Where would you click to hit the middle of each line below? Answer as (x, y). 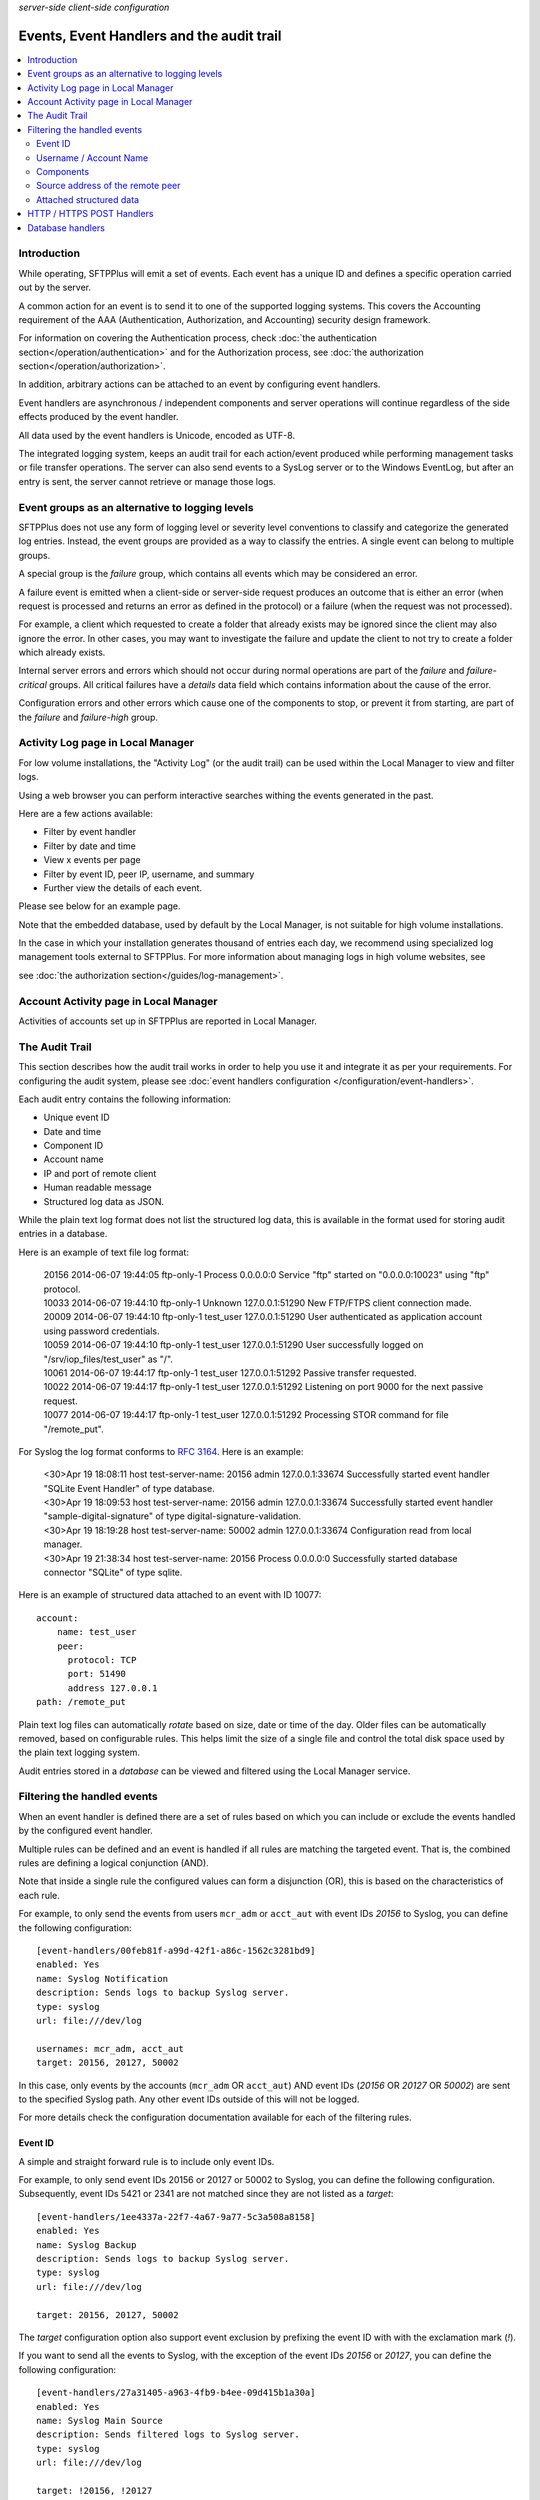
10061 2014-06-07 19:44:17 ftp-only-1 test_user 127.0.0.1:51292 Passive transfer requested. (230, 1372)
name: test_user (96, 1632)
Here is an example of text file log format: (104, 1252)
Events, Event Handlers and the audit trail (150, 35)
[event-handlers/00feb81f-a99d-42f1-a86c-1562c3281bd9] (176, 1950)
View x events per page (92, 860)
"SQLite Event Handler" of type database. (129, 1488)
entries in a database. (63, 1234)
